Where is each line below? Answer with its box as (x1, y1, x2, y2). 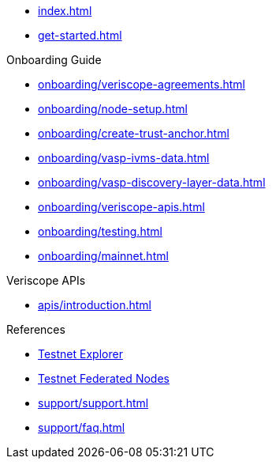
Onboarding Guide (6, 53, 102, 66)
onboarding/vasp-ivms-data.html (38, 151, 210, 164)
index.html (38, 4, 92, 17)
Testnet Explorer (38, 347, 123, 361)
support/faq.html (38, 421, 125, 434)
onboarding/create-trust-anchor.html (38, 127, 229, 140)
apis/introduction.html (38, 298, 151, 312)
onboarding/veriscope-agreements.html (38, 77, 245, 91)
